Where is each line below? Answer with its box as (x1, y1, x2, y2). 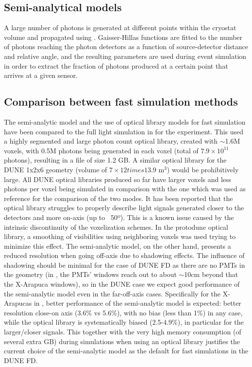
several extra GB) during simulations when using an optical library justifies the (4, 336, 240, 346)
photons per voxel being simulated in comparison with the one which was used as (4, 183, 246, 194)
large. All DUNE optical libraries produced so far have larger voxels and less (4, 174, 232, 184)
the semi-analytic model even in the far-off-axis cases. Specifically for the (4, 288, 221, 298)
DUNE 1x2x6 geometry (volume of (4, 164, 107, 174)
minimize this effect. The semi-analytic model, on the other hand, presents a (4, 240, 231, 251)
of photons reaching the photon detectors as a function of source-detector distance (4, 41, 248, 52)
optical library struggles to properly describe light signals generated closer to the (4, 202, 244, 213)
